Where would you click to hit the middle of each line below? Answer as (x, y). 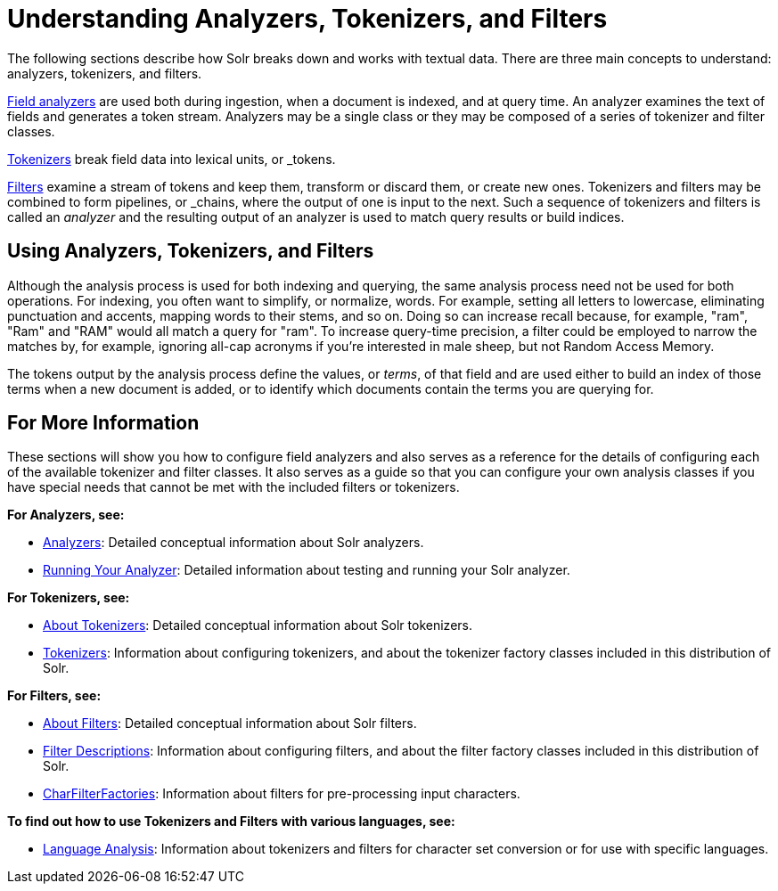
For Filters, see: (54, 696)
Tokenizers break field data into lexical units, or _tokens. (172, 159)
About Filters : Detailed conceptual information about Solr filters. (230, 723)
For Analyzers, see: (66, 515)
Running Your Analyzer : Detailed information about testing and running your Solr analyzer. (307, 570)
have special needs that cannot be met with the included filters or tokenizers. (233, 487)
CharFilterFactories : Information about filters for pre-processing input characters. (282, 794)
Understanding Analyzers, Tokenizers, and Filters (307, 19)
